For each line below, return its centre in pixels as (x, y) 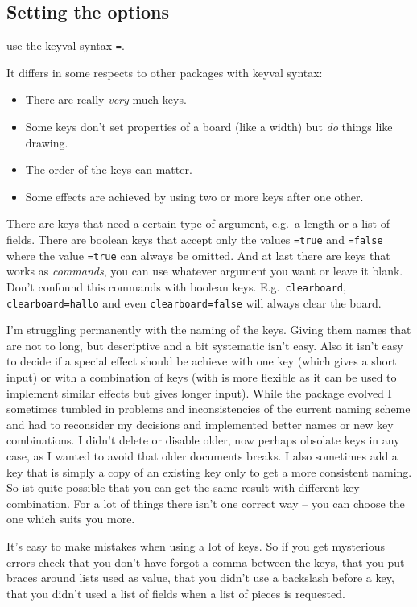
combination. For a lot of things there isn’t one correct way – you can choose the (206, 503)
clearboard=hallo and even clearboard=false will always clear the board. (194, 302)
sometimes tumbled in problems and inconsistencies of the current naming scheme (208, 409)
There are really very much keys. (106, 99)
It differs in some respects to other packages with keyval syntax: (165, 72)
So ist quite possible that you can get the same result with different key (183, 487)
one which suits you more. (71, 519)
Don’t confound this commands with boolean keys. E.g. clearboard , (176, 286)
